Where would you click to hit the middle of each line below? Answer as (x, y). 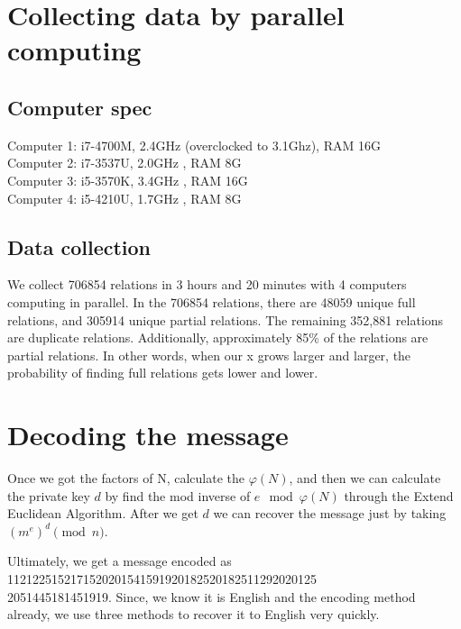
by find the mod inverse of (178, 495)
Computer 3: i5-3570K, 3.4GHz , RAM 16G (128, 180)
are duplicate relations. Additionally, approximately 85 (158, 337)
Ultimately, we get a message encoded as (120, 561)
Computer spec (80, 107)
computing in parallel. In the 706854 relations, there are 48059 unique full (212, 301)
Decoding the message (148, 435)
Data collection (79, 246)
